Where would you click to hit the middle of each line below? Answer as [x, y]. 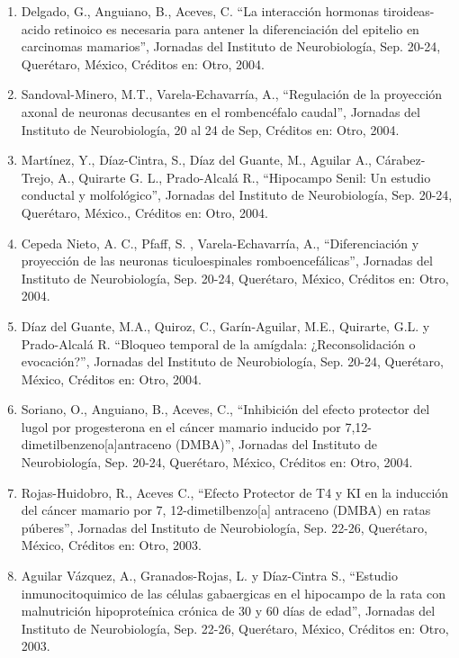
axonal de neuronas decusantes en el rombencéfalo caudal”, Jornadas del [220, 111]
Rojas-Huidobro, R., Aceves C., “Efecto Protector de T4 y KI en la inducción [235, 492]
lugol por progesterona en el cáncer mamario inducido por [181, 426]
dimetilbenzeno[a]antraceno [96, 444]
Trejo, [37, 177]
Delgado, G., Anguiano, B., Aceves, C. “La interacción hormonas [200, 11]
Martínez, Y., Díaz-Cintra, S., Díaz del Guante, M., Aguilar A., [196, 160]
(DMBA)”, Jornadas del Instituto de [276, 444]
